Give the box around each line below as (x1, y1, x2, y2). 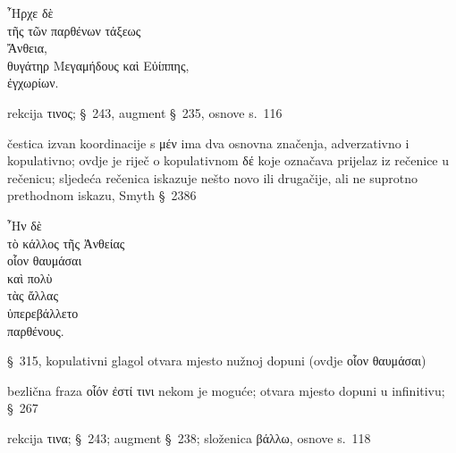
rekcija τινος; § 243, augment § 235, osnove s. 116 (7, 103, 283, 122)
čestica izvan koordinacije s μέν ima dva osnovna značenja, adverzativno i (7, 133, 410, 152)
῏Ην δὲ (7, 215, 42, 234)
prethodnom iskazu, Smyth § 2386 (7, 186, 197, 205)
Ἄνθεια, (7, 38, 47, 57)
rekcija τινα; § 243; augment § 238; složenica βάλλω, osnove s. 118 (7, 428, 371, 447)
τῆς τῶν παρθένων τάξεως (7, 21, 141, 39)
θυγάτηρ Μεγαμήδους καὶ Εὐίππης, (7, 55, 190, 74)
